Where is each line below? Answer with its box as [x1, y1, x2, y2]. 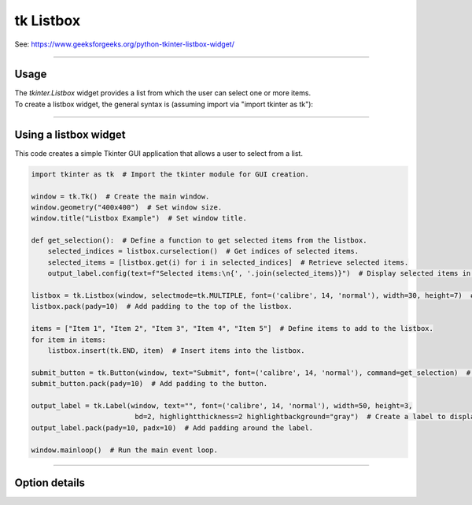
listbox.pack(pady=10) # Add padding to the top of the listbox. [31, 302, 293, 311]
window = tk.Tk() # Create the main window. [31, 191, 210, 201]
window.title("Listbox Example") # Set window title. [31, 214, 247, 223]
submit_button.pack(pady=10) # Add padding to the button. [31, 379, 268, 388]
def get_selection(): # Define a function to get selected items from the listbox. [31, 236, 367, 245]
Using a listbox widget [14, 128, 126, 141]
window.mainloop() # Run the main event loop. [31, 445, 218, 455]
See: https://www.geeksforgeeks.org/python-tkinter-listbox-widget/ [14, 39, 235, 49]
